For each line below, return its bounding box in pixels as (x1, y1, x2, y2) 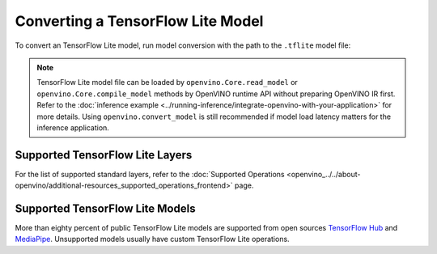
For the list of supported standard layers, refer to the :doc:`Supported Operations (15, 169, 285, 179)
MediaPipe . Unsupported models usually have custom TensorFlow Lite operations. (15, 235, 291, 244)
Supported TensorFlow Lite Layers (15, 148, 193, 162)
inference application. (36, 122, 109, 133)
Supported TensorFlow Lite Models (15, 202, 196, 215)
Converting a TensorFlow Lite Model (15, 12, 264, 30)
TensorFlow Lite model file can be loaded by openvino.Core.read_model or (36, 78, 299, 87)
